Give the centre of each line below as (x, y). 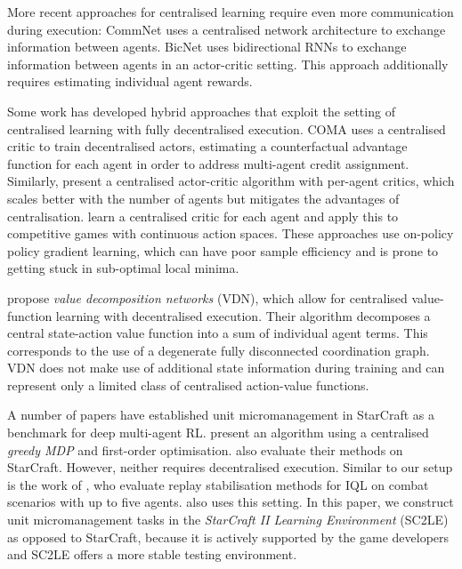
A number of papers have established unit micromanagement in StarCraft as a (221, 415)
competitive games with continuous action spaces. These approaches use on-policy (231, 233)
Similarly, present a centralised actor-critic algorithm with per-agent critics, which (231, 181)
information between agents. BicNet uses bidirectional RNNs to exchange (207, 47)
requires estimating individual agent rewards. (130, 81)
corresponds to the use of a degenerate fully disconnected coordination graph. (219, 350)
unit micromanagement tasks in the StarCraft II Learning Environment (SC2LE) (228, 520)
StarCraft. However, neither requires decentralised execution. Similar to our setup (230, 467)
